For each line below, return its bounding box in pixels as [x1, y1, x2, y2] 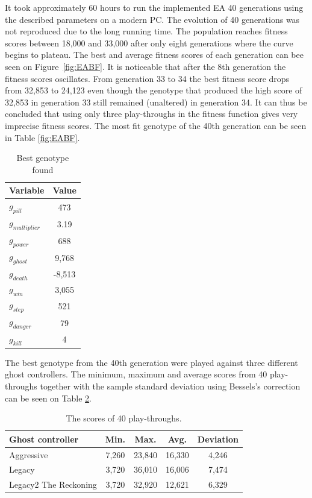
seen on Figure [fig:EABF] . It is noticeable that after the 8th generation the [5, 60, 286, 72]
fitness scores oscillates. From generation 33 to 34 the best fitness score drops [5, 72, 290, 84]
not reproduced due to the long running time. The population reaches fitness [5, 25, 288, 37]
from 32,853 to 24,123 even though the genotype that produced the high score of [5, 84, 302, 96]
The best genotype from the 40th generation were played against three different [5, 356, 298, 368]
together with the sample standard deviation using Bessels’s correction [40, 380, 301, 392]
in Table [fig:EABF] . [5, 131, 80, 143]
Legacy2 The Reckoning [9, 478, 97, 491]
